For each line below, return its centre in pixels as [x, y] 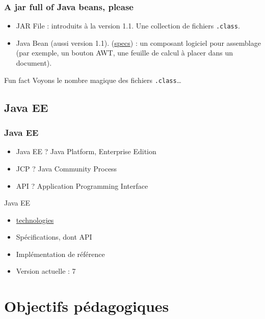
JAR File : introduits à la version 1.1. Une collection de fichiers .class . [128, 26]
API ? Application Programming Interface [82, 185]
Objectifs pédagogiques [87, 306]
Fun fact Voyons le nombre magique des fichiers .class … [93, 80]
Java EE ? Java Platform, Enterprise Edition [86, 151]
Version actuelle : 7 [46, 271]
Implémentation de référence [60, 254]
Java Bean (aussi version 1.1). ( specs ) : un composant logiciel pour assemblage [138, 42]
